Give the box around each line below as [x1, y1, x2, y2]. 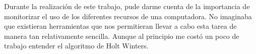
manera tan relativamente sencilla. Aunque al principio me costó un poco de [4, 30, 239, 41]
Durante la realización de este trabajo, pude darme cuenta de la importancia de [4, 1, 250, 11]
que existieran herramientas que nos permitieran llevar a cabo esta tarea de [4, 21, 237, 31]
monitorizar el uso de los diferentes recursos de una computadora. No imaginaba [4, 11, 252, 21]
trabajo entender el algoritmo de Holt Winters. [4, 40, 149, 51]
